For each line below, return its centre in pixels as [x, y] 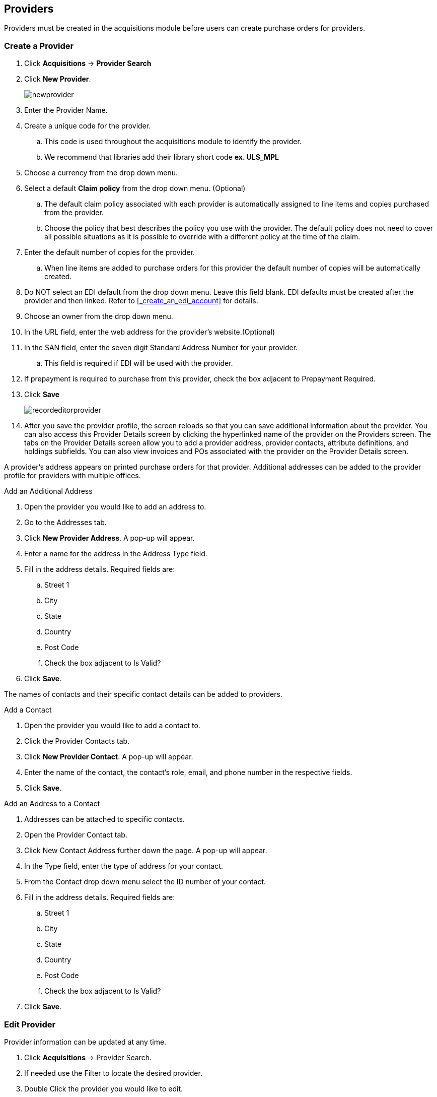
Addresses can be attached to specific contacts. [104, 819]
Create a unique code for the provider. [88, 126]
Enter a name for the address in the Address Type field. [116, 554]
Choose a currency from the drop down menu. [101, 173]
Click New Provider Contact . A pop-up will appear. [109, 757]
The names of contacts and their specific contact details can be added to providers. [143, 694]
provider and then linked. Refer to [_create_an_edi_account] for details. [141, 301]
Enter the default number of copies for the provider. [110, 252]
